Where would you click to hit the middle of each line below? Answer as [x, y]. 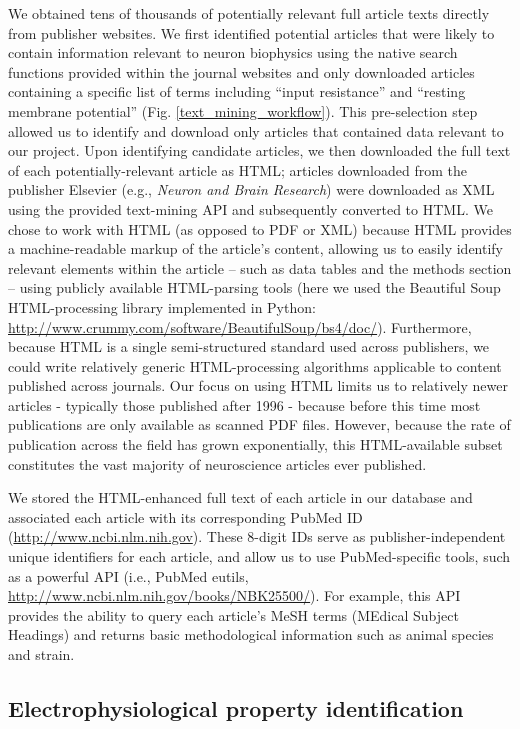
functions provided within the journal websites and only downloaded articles [241, 71]
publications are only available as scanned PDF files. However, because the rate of [259, 424]
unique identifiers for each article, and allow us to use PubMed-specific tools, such [259, 556]
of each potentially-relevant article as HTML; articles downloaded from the [237, 169]
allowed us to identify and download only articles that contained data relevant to [256, 130]
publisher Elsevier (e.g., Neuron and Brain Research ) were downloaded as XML [251, 189]
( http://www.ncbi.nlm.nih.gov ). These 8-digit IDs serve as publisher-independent [257, 536]
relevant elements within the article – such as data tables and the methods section [260, 267]
